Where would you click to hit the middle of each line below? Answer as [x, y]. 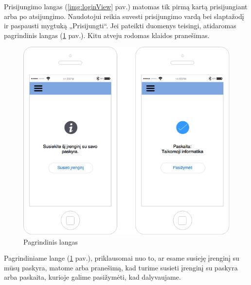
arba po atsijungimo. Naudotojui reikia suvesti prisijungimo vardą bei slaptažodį [124, 16]
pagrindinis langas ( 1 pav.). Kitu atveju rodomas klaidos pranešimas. [107, 35]
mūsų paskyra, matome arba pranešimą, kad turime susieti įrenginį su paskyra [121, 267]
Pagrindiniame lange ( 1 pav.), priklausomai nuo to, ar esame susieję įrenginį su [122, 258]
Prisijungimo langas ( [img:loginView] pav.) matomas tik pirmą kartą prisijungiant [126, 6]
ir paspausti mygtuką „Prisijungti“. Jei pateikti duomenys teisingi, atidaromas [120, 26]
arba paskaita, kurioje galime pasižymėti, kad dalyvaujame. [92, 277]
